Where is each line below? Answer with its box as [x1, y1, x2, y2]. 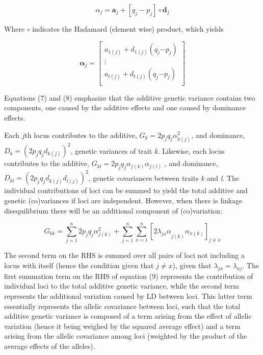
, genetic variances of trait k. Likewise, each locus [70, 145, 225, 156]
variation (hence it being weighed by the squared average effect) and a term [4, 320, 241, 331]
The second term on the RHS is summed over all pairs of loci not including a [4, 250, 245, 261]
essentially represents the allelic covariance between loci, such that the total [4, 300, 241, 311]
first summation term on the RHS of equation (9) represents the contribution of [4, 270, 253, 281]
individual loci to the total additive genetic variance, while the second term [4, 280, 239, 291]
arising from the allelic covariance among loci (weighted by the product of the [4, 330, 247, 341]
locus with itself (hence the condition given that [4, 259, 154, 270]
